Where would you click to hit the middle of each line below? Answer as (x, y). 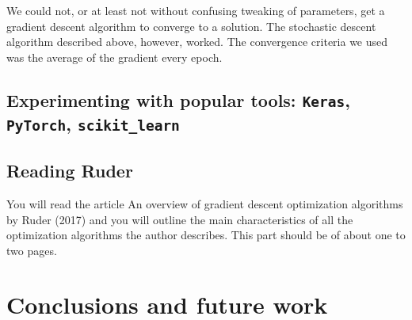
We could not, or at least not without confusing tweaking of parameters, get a (196, 10)
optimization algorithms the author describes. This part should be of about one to (206, 235)
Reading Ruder (70, 171)
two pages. (32, 250)
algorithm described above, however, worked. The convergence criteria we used (197, 42)
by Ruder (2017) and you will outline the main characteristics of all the (180, 219)
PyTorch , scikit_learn (93, 123)
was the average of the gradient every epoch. (114, 57)
